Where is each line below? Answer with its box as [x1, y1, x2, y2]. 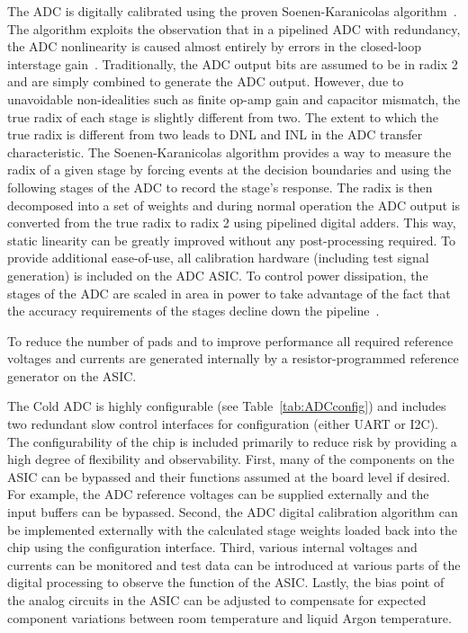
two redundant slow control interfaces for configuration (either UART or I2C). [7, 415, 438, 433]
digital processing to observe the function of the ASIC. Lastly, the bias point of [7, 573, 445, 592]
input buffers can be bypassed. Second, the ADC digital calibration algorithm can [7, 503, 458, 522]
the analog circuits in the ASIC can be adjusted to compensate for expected [7, 591, 427, 609]
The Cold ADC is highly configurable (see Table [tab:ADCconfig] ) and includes [7, 397, 446, 415]
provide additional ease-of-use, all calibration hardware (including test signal [7, 248, 429, 267]
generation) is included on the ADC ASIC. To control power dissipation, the [7, 265, 428, 284]
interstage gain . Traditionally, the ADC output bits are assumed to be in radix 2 [7, 54, 458, 73]
